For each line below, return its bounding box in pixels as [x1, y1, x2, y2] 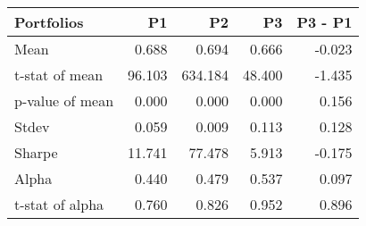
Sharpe [14, 142, 58, 163]
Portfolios [14, 12, 84, 32]
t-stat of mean [14, 64, 104, 85]
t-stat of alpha [14, 194, 104, 214]
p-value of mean [14, 90, 114, 111]
